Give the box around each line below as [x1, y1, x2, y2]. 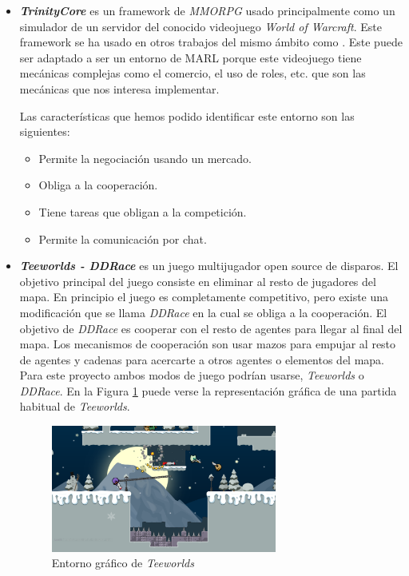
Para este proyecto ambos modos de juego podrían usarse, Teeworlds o [19, 367, 364, 383]
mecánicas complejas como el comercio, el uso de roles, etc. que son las [19, 65, 366, 81]
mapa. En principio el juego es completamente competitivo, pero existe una [19, 288, 389, 305]
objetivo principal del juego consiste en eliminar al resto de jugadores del [19, 272, 376, 289]
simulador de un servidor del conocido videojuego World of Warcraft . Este [19, 18, 383, 34]
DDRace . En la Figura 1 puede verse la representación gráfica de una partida [19, 382, 397, 399]
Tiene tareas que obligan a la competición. [38, 203, 247, 220]
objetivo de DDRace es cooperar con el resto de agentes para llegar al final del [19, 320, 403, 336]
